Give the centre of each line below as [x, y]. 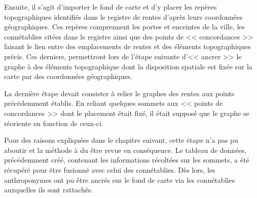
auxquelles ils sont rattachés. [49, 190]
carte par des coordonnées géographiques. [68, 76]
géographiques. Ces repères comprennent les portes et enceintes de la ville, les [125, 27]
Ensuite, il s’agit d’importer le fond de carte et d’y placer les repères [111, 7]
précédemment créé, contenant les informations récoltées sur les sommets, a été [127, 160]
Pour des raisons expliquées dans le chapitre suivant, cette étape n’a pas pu [121, 140]
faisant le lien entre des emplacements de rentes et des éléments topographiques [127, 46]
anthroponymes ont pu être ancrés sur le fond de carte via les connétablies [120, 180]
